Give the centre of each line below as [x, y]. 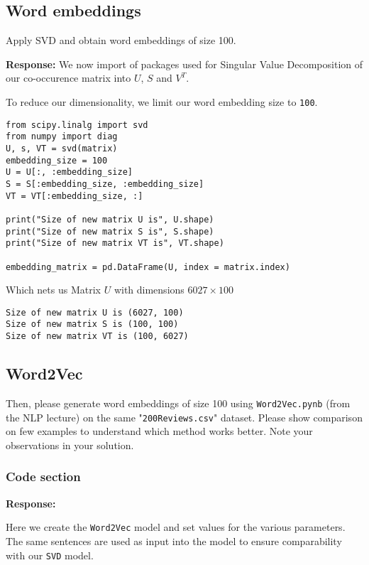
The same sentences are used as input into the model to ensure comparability [174, 540]
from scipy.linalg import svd [77, 125]
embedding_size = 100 [57, 160]
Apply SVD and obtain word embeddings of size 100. [121, 40]
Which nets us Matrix [53, 290]
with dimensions [149, 290]
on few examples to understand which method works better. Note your [159, 431]
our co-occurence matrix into [68, 78]
